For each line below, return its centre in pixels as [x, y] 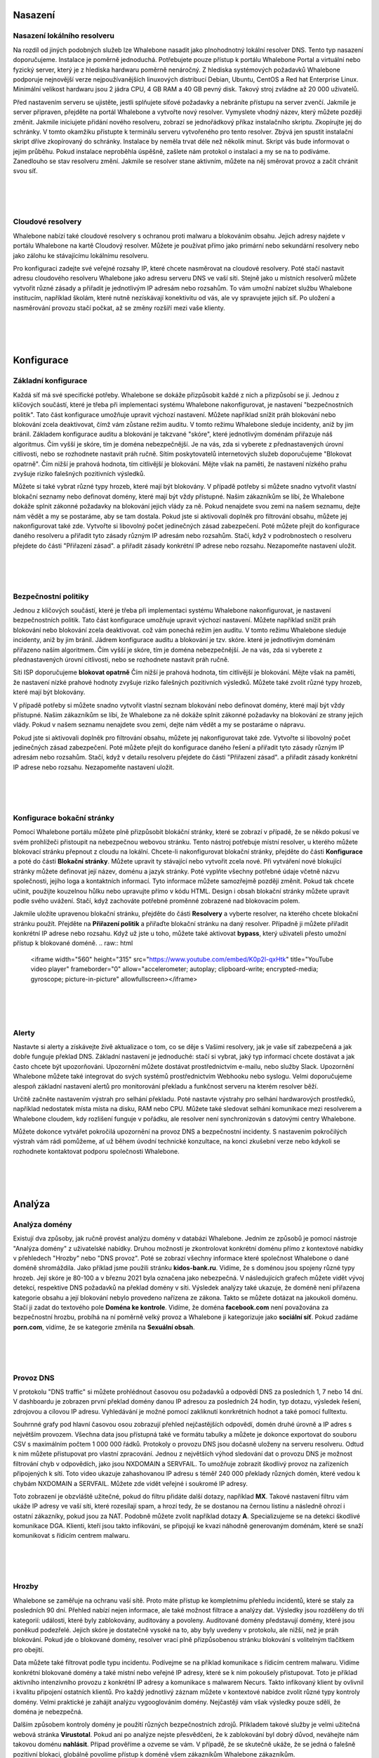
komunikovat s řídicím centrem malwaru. [72, 1536]
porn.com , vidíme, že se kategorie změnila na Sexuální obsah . [104, 1327]
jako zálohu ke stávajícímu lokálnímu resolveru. [81, 255]
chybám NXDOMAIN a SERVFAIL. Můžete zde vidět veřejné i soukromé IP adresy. [131, 1483]
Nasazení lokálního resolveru [64, 36]
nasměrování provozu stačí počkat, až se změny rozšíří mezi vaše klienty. [119, 308]
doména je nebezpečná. [48, 1712]
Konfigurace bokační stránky [64, 818]
